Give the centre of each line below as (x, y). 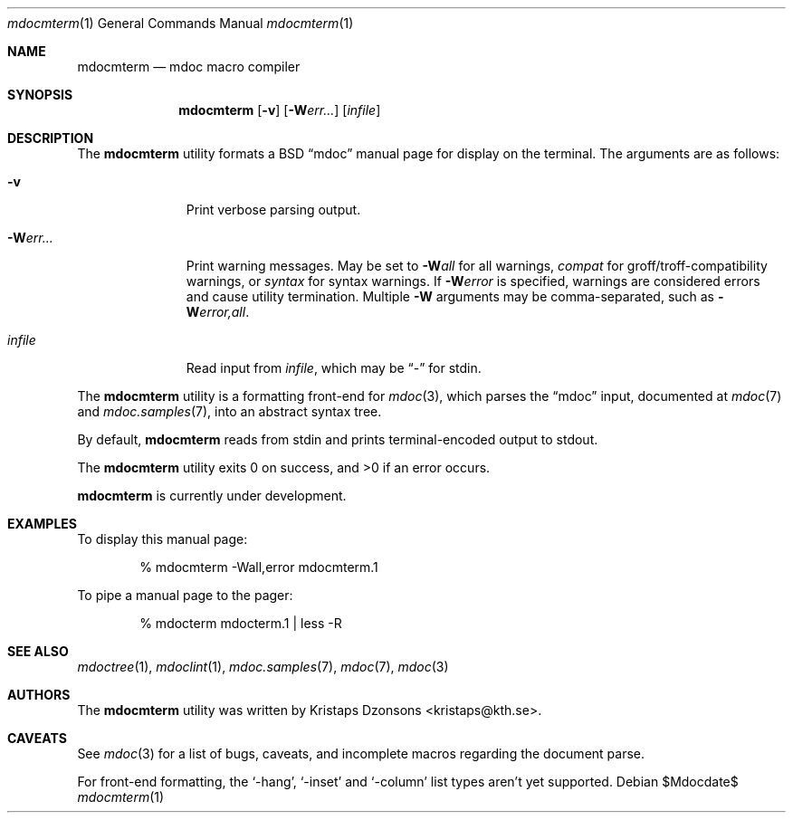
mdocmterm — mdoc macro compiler (189, 67)
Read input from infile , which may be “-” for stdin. (334, 368)
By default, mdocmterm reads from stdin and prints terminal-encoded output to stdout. (338, 439)
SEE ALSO (38, 651)
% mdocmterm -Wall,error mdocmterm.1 (259, 567)
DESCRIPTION (51, 138)
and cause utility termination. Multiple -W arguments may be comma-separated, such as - (455, 296)
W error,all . (218, 312)
